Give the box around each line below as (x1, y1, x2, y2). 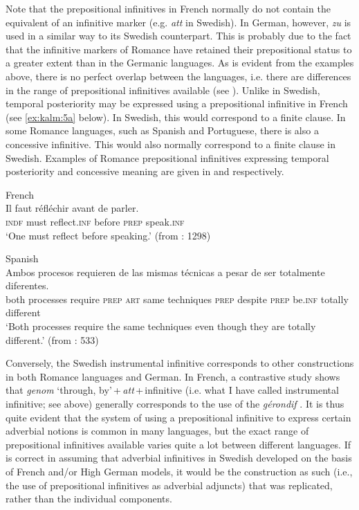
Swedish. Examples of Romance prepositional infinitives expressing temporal (6, 150, 329, 165)
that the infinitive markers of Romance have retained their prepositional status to (6, 42, 352, 56)
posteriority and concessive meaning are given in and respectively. (6, 164, 284, 179)
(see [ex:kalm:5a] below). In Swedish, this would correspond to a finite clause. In (6, 109, 346, 124)
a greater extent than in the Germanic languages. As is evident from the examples (6, 55, 354, 70)
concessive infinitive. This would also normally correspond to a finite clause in (6, 136, 335, 151)
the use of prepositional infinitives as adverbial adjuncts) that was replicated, (6, 477, 333, 492)
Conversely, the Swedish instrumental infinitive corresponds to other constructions (6, 356, 354, 370)
